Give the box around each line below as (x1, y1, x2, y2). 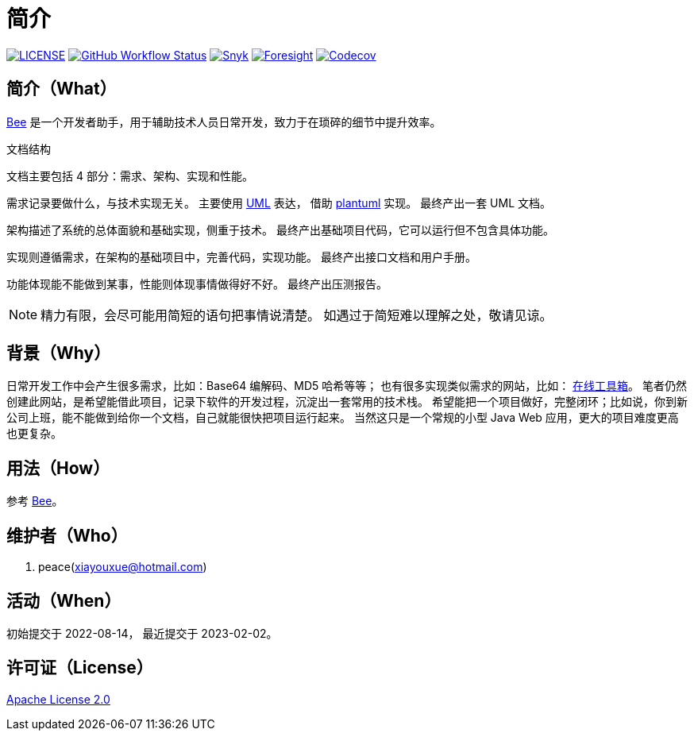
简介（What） (6, 79, 117, 99)
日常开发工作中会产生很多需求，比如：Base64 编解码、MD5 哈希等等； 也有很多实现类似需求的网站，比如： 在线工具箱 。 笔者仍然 (6, 379, 688, 393)
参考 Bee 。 (6, 494, 64, 508)
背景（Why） (6, 343, 111, 364)
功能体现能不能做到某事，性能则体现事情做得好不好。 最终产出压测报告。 (6, 276, 387, 291)
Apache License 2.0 (6, 692, 110, 706)
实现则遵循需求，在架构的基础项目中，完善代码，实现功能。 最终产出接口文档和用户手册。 (6, 249, 476, 264)
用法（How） (6, 457, 110, 478)
